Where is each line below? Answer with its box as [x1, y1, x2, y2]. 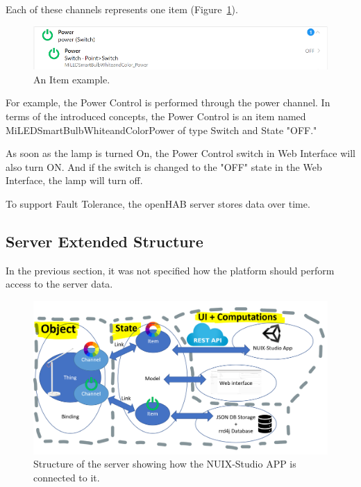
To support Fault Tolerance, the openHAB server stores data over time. [6, 197, 310, 211]
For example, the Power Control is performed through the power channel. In [6, 95, 330, 110]
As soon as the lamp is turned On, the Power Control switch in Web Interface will [6, 146, 355, 160]
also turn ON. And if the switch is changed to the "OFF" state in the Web [6, 159, 322, 174]
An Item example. [33, 72, 110, 86]
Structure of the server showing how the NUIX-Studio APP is [33, 456, 296, 471]
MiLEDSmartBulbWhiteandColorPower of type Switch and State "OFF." [6, 122, 317, 137]
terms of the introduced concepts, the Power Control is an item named [6, 109, 306, 124]
